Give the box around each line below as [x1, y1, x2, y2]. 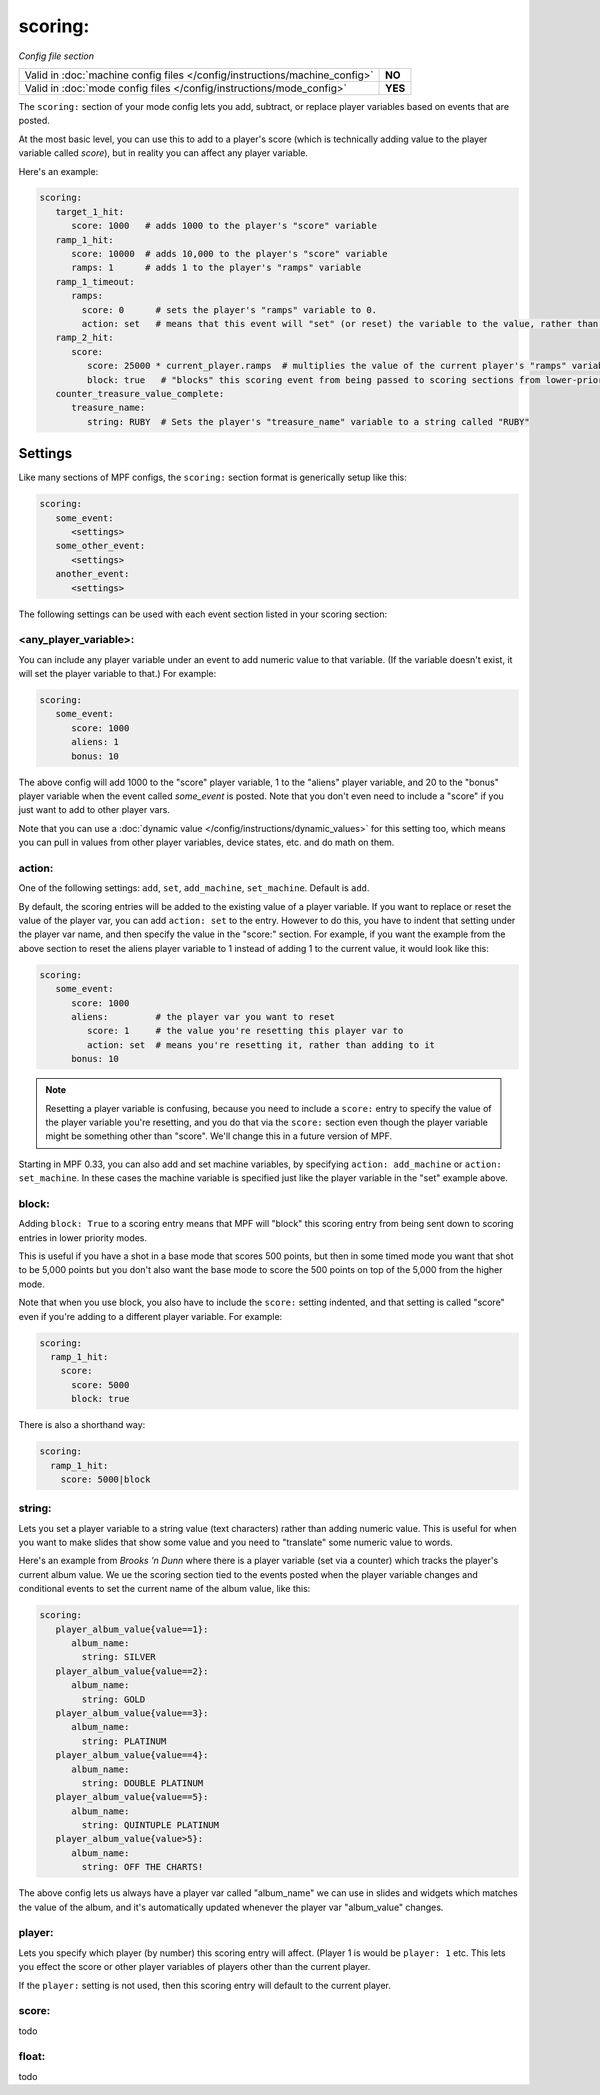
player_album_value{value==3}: [55, 1707, 209, 1719]
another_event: [55, 568, 130, 580]
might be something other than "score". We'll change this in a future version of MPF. [45, 1130, 392, 1142]
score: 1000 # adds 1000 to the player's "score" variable [71, 220, 378, 232]
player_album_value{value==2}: [55, 1665, 209, 1677]
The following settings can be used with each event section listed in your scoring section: [18, 608, 388, 620]
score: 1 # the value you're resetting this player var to [86, 1025, 404, 1037]
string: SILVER [81, 1651, 157, 1663]
